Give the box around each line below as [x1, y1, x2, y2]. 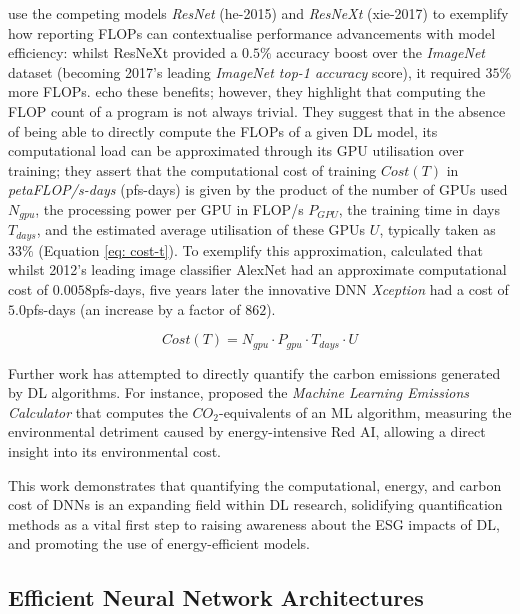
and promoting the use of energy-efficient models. [8, 533, 310, 554]
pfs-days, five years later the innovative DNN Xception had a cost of [91, 279, 509, 300]
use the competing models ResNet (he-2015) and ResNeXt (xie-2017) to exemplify [8, 3, 509, 23]
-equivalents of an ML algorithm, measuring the [218, 401, 512, 422]
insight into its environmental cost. [8, 441, 221, 462]
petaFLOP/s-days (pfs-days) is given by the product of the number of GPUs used [8, 179, 508, 200]
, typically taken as [379, 219, 496, 240]
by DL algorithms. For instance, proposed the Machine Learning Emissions [8, 382, 470, 403]
